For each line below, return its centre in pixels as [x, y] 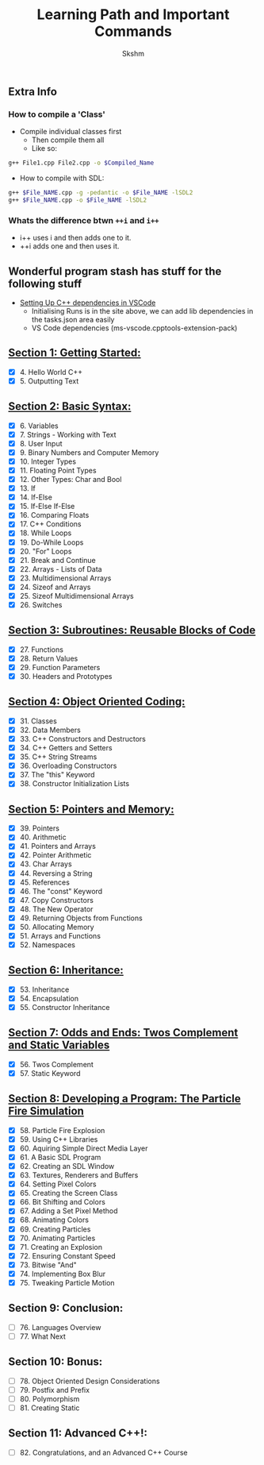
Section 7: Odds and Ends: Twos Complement [123, 1033]
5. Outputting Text [49, 381]
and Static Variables [59, 1045]
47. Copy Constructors [56, 900]
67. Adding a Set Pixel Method [69, 1211]
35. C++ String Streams [58, 757]
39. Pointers [39, 828]
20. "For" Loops [46, 551]
